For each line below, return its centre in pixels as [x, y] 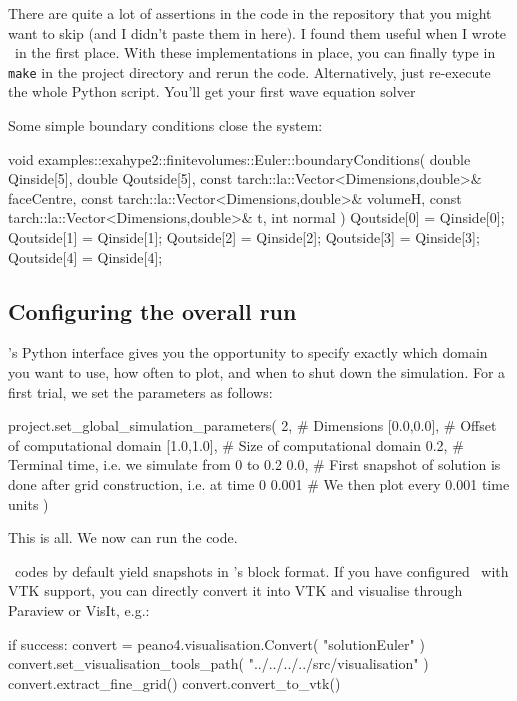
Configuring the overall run [152, 310]
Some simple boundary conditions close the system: [165, 125]
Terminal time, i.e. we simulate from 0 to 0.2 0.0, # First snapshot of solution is [254, 464]
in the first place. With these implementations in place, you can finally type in [255, 52]
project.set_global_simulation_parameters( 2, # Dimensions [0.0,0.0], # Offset [252, 425]
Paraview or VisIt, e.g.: [79, 609]
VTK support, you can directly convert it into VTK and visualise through [235, 590]
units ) [28, 503]
